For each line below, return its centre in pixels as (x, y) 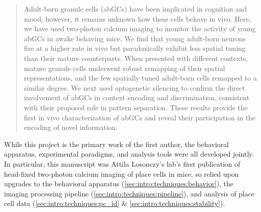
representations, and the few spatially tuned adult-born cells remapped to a (140, 78)
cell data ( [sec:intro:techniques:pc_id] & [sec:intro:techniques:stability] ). (115, 203)
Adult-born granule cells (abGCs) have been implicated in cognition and (135, 9)
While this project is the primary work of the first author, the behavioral (116, 144)
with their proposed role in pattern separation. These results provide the (136, 107)
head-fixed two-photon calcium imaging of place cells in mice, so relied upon (121, 173)
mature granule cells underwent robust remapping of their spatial (124, 68)
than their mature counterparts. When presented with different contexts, (136, 58)
